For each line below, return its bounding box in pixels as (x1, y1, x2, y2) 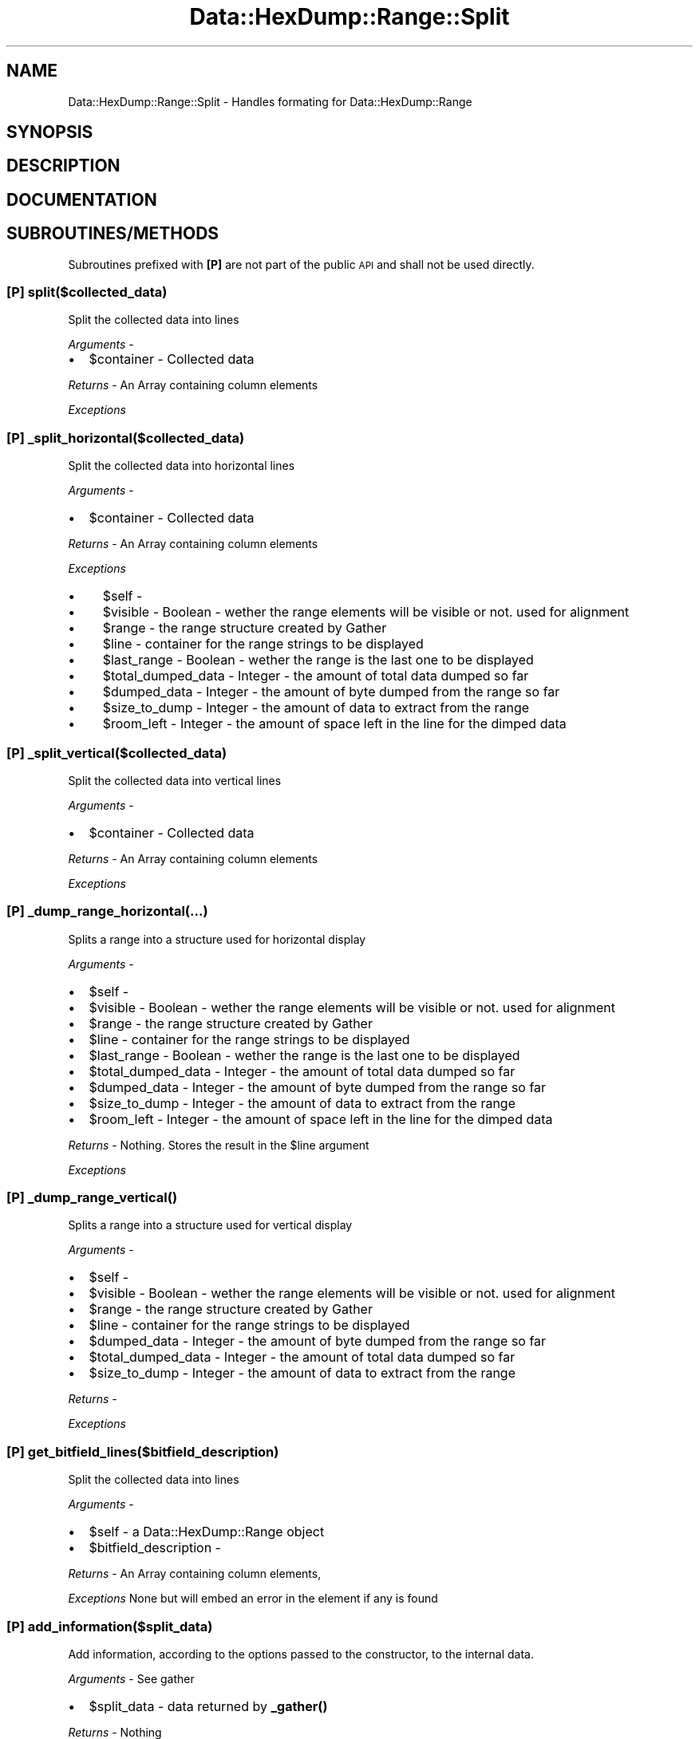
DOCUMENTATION (6, 189, 157, 210)
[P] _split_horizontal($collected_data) (6, 429, 245, 446)
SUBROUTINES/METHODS (6, 223, 219, 244)
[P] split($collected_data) (6, 284, 168, 301)
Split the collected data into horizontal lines (68, 459, 295, 473)
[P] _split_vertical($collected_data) (6, 744, 227, 761)
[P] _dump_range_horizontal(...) (6, 903, 208, 920)
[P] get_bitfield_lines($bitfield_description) (6, 1443, 279, 1460)
